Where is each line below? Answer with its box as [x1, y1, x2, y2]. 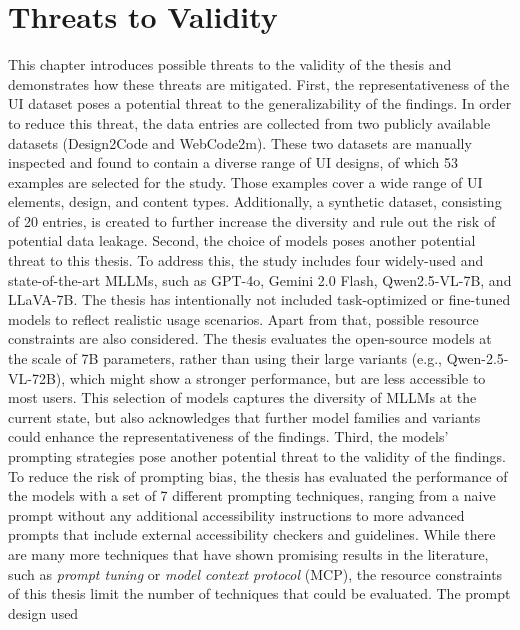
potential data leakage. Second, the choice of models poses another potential [8, 230, 476, 251]
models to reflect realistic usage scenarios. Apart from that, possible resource [8, 308, 479, 329]
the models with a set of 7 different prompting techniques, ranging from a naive [8, 485, 496, 506]
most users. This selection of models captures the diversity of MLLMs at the [8, 387, 477, 408]
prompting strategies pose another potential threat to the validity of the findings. [8, 446, 506, 466]
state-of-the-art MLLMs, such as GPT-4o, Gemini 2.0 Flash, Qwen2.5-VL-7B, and [8, 269, 512, 290]
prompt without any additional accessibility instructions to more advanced [8, 504, 465, 525]
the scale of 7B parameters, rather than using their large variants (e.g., [8, 348, 442, 369]
